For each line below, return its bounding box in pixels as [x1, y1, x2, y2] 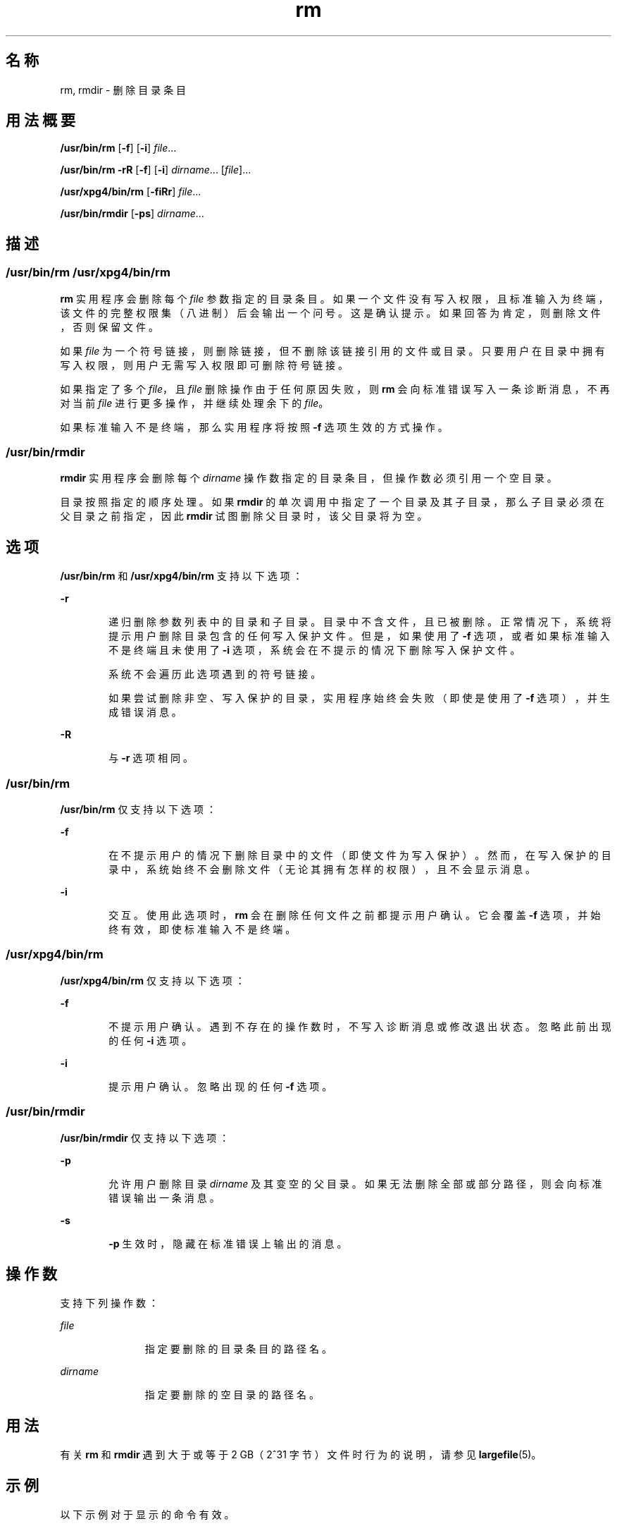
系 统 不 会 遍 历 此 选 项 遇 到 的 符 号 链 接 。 [108, 668, 321, 680]
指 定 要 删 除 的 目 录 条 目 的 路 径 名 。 [144, 1343, 332, 1355]
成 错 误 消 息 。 [108, 706, 182, 719]
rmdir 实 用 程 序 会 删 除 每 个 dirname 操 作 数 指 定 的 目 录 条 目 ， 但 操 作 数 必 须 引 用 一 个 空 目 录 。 [60, 472, 557, 484]
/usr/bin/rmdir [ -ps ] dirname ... [60, 207, 204, 220]
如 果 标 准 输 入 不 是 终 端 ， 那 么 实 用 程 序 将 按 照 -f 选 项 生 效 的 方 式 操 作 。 [60, 420, 448, 433]
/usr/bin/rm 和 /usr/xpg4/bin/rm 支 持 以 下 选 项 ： [60, 570, 303, 582]
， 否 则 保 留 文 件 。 [60, 320, 158, 333]
